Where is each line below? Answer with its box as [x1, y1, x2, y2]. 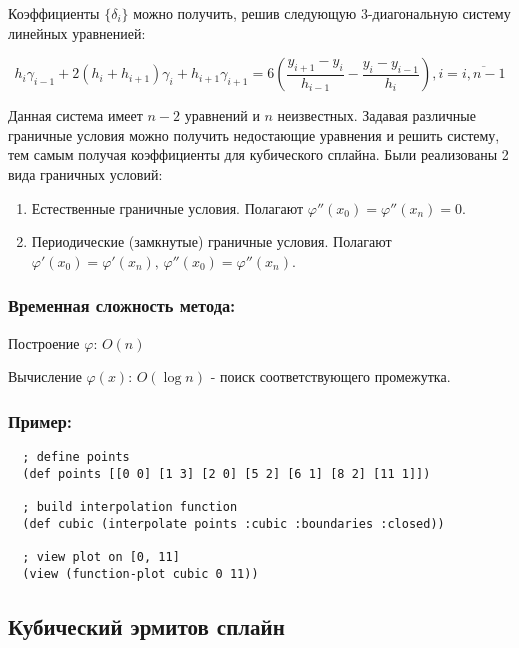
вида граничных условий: [8, 163, 163, 184]
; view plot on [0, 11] [22, 549, 180, 564]
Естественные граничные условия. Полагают [31, 197, 304, 218]
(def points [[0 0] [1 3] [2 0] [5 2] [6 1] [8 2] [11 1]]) [22, 466, 431, 481]
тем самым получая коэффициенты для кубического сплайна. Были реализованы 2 [8, 144, 509, 165]
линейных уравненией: [8, 22, 146, 43]
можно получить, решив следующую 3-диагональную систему [133, 3, 511, 23]
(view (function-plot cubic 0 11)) [22, 566, 259, 581]
